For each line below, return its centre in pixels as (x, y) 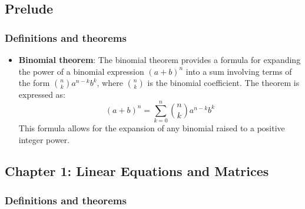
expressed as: (42, 94)
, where (110, 83)
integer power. (44, 139)
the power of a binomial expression (81, 71)
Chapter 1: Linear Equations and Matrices (137, 171)
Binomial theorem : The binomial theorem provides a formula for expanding (160, 59)
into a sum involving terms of (239, 71)
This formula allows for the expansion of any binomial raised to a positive (152, 127)
